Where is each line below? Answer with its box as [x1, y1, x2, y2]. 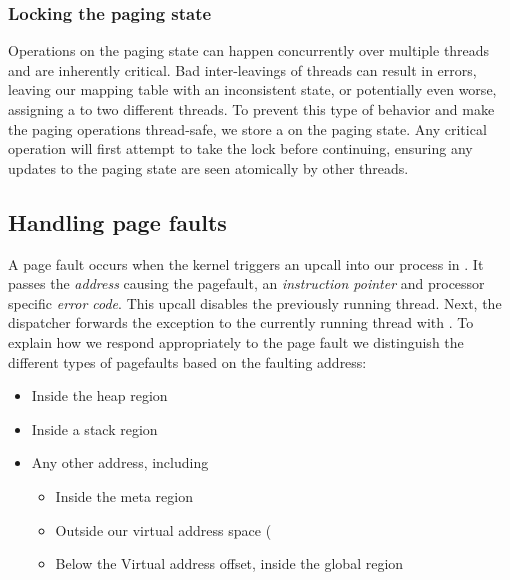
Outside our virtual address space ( [55, 519, 272, 540]
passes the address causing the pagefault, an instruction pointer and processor [8, 273, 485, 294]
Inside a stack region [31, 418, 158, 439]
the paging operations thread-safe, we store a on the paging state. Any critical [8, 118, 487, 139]
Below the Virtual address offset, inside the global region [55, 553, 404, 574]
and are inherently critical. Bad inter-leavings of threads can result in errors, [8, 59, 477, 80]
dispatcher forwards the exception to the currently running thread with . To [8, 312, 474, 333]
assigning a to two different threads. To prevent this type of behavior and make [8, 99, 495, 119]
